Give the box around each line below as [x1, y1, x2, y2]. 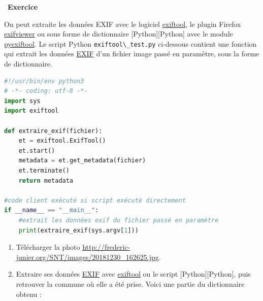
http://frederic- [82, 242, 130, 252]
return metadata [18, 177, 74, 184]
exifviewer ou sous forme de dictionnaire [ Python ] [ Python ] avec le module [4, 28, 233, 39]
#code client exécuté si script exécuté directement [4, 196, 186, 204]
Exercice [8, 2, 38, 12]
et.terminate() [18, 166, 70, 174]
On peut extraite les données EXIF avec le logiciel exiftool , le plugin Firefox [4, 18, 241, 29]
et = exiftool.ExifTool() [18, 137, 106, 145]
